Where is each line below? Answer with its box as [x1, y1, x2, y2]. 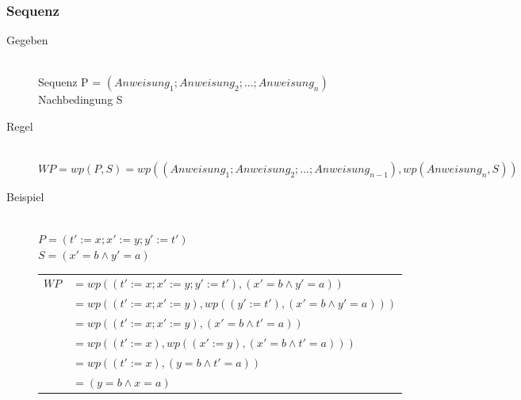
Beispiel [6, 189, 44, 205]
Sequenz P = [38, 74, 102, 90]
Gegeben [6, 32, 48, 48]
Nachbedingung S [38, 91, 123, 108]
